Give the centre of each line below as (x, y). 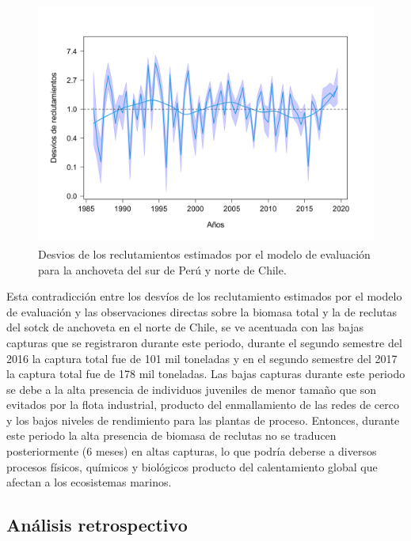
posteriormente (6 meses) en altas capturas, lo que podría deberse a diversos (192, 451)
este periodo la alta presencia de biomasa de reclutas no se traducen (171, 435)
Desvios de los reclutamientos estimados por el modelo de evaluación (204, 253)
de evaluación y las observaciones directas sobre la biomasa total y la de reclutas (202, 311)
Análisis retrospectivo (97, 525)
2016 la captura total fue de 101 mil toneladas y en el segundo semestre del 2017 (202, 358)
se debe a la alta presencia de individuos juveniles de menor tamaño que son (192, 389)
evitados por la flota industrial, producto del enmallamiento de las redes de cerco (203, 405)
